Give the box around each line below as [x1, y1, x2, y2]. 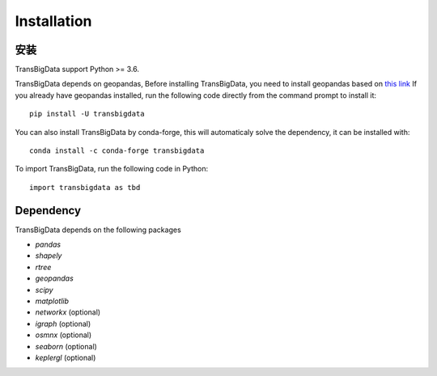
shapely [35, 251, 62, 260]
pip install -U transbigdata [29, 109, 145, 119]
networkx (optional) [35, 307, 101, 317]
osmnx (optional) [35, 330, 92, 340]
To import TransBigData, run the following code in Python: [15, 164, 209, 174]
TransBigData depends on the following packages [15, 225, 181, 234]
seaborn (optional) [35, 341, 97, 351]
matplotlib [35, 296, 69, 306]
